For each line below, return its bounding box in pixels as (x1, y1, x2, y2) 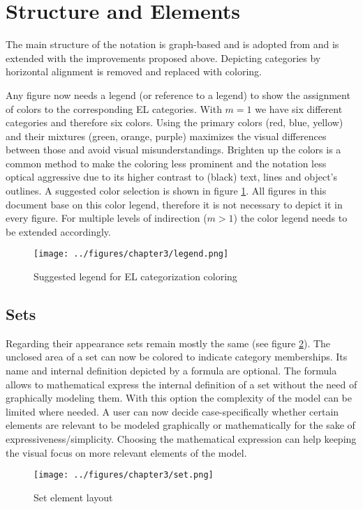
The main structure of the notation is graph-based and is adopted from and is (6, 37, 339, 52)
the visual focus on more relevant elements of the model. (6, 445, 247, 459)
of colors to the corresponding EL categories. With (6, 101, 222, 116)
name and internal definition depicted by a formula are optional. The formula (6, 363, 337, 378)
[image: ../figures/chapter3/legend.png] (34, 249, 229, 259)
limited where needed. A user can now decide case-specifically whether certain (6, 404, 339, 418)
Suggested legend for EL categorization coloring (34, 269, 237, 284)
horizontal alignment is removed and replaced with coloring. (6, 64, 262, 79)
